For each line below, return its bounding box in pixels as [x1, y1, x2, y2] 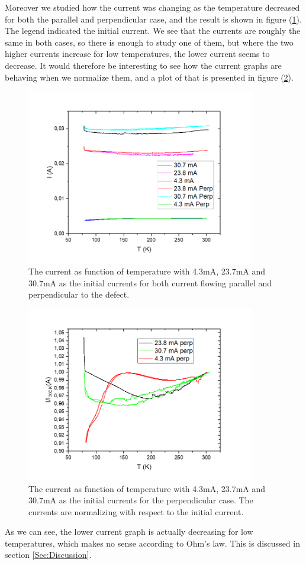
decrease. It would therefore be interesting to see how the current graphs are [5, 59, 282, 71]
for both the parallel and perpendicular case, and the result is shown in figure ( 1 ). [5, 12, 302, 25]
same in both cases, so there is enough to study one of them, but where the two [5, 36, 294, 48]
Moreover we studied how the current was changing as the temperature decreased [5, 1, 300, 13]
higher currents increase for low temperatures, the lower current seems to [5, 47, 270, 60]
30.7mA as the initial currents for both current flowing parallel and [28, 276, 272, 289]
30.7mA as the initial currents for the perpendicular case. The [28, 494, 253, 506]
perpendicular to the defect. [28, 288, 130, 301]
